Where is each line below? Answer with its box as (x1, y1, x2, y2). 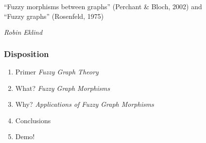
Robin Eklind (4, 27, 43, 37)
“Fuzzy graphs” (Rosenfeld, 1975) (4, 11, 104, 21)
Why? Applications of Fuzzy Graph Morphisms (15, 99, 154, 109)
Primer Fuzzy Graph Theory (15, 67, 99, 76)
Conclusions (15, 115, 51, 125)
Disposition (4, 47, 49, 59)
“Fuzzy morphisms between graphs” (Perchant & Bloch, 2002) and (4, 1, 202, 11)
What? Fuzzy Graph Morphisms (15, 83, 110, 93)
